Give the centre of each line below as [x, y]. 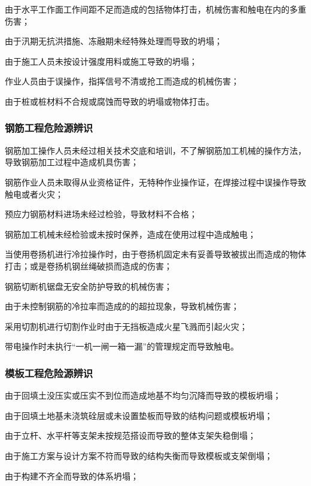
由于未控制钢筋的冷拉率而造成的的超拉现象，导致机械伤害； [122, 306]
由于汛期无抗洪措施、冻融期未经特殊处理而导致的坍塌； [114, 41]
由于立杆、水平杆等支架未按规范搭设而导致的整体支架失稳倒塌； [130, 435]
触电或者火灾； [34, 194]
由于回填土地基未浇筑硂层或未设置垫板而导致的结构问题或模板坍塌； [139, 415]
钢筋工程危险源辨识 [49, 128]
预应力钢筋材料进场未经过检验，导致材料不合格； [101, 214]
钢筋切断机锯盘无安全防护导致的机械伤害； [89, 286]
